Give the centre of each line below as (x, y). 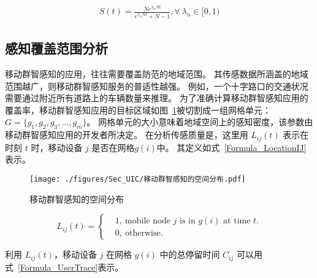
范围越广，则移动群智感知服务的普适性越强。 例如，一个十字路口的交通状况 (157, 86)
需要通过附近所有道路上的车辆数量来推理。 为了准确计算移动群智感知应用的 (157, 98)
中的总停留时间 (190, 254)
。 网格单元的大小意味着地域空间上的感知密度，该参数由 (200, 122)
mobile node (148, 221)
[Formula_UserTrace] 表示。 (71, 267)
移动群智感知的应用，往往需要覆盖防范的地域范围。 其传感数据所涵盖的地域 (157, 74)
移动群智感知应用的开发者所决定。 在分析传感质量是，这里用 (127, 135)
